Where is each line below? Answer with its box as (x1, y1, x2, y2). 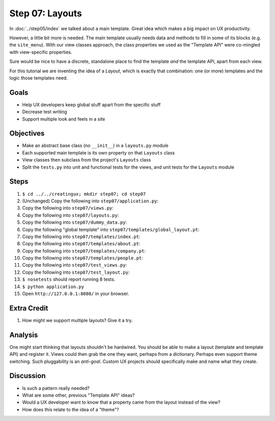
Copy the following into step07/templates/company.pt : (22, 248, 146, 254)
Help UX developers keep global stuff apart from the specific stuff (22, 101, 161, 108)
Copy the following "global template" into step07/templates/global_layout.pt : (22, 226, 200, 232)
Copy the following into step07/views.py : (22, 205, 114, 211)
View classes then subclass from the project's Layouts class (22, 157, 151, 163)
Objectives (9, 129, 45, 138)
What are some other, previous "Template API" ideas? (22, 392, 135, 398)
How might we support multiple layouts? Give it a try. (22, 317, 133, 323)
